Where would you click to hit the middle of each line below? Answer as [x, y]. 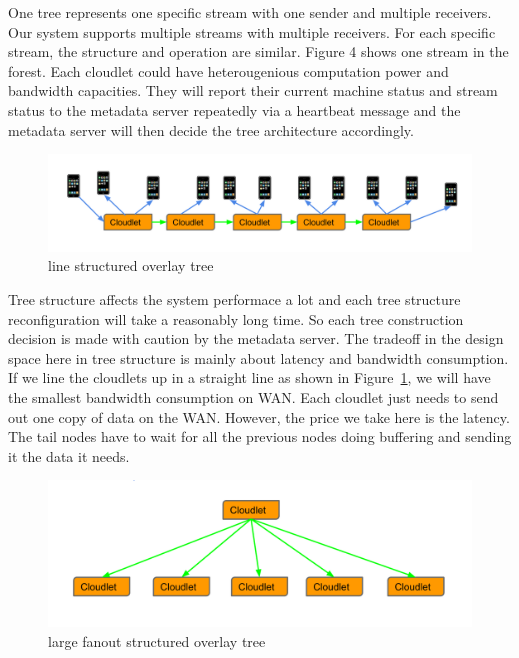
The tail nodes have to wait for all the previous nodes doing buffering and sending [260, 436]
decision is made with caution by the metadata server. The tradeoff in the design [256, 338]
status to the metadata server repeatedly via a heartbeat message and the [234, 109]
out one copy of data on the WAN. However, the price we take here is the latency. [259, 416]
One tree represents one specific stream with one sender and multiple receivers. [250, 12]
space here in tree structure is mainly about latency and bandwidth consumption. [258, 357]
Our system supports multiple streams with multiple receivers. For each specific [252, 31]
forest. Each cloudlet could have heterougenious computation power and [228, 70]
